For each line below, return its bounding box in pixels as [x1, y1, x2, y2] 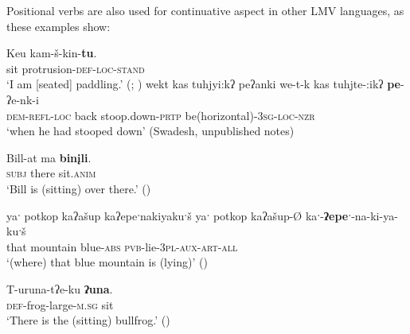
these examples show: [6, 17, 111, 34]
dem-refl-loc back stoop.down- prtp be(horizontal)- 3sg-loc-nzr [6, 107, 315, 123]
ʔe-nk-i [6, 91, 39, 107]
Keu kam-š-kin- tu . [6, 45, 97, 61]
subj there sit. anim [6, 165, 96, 181]
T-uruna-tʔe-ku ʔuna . [6, 280, 113, 297]
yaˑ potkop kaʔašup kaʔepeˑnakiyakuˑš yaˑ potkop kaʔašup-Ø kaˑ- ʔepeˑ [6, 207, 352, 223]
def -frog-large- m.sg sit [6, 296, 114, 313]
